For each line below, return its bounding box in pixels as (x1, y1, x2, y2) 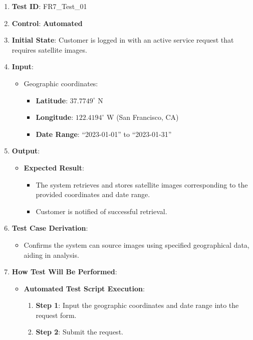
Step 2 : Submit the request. (36, 326, 123, 337)
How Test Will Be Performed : (12, 266, 117, 277)
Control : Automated (12, 18, 83, 28)
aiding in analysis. (24, 249, 79, 260)
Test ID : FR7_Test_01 (12, 1, 87, 11)
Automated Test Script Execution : (24, 283, 145, 293)
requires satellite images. (12, 44, 87, 55)
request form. (36, 309, 77, 320)
